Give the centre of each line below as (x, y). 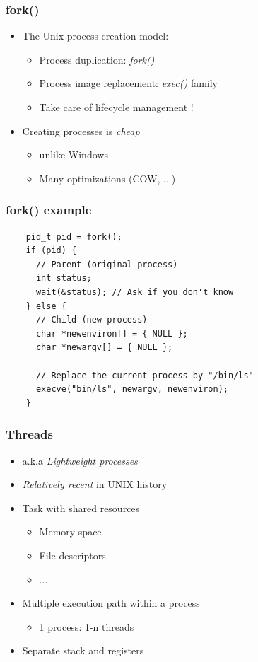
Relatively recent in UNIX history (95, 484)
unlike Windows (74, 155)
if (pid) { (51, 251)
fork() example (49, 210)
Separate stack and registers (83, 650)
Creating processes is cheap (81, 130)
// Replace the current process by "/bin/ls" (145, 375)
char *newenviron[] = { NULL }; (112, 333)
